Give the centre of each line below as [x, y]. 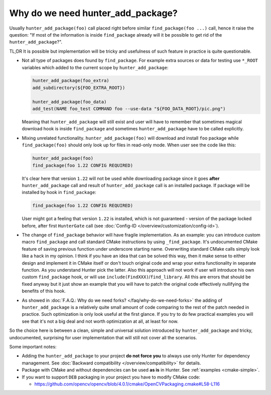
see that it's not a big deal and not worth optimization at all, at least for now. [100, 321]
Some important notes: [33, 346]
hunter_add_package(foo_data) [70, 102]
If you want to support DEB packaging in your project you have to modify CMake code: [111, 377]
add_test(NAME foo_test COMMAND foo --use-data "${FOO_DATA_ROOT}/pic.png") [129, 109]
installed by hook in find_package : [59, 192]
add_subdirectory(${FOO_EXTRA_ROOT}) [79, 87]
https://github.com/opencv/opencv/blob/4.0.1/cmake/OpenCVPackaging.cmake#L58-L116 [127, 384]
